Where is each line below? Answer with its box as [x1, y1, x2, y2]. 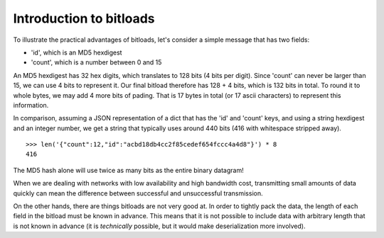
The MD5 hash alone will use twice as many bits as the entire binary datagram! [13, 166, 245, 174]
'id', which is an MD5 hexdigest [31, 48, 122, 57]
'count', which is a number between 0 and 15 [31, 58, 162, 67]
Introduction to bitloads [13, 11, 156, 26]
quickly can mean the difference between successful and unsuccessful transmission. [13, 188, 263, 198]
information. [13, 101, 49, 109]
